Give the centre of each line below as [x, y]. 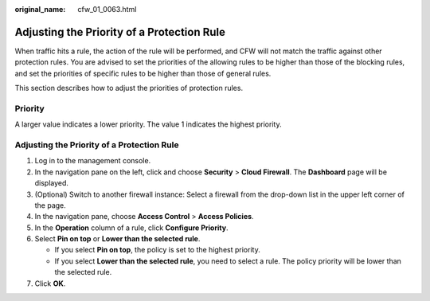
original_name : [40, 9]
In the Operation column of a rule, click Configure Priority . [131, 228]
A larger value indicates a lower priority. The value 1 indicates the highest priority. [148, 124]
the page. [51, 205]
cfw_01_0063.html [107, 9]
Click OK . [50, 283]
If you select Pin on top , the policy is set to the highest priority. [157, 250]
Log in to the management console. [93, 161]
